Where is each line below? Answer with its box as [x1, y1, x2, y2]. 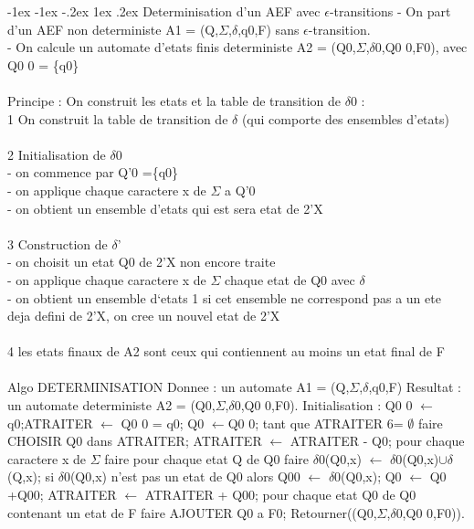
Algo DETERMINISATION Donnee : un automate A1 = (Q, [7, 377, 350, 397]
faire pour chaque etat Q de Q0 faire [104, 449, 309, 468]
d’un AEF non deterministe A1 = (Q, [7, 19, 219, 38]
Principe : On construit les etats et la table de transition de [7, 90, 342, 110]
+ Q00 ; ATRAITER [7, 485, 117, 504]
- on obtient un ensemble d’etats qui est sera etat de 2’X [7, 198, 323, 217]
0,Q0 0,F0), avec [374, 37, 468, 57]
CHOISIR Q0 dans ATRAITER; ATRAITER [7, 431, 262, 450]
